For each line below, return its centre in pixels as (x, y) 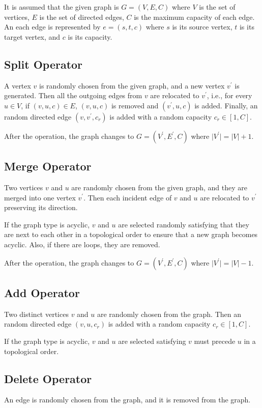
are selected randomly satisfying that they (184, 224)
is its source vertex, (202, 27)
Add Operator (42, 292)
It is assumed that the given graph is (62, 7)
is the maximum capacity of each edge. (194, 17)
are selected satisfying (152, 341)
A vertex (18, 85)
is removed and (135, 105)
